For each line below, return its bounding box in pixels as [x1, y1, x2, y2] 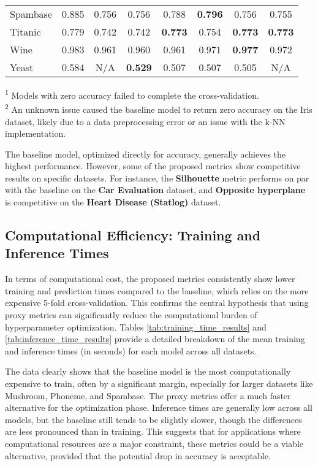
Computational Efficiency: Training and [5, 226, 261, 245]
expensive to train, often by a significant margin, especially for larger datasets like [5, 377, 313, 389]
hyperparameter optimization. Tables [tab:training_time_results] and [5, 320, 267, 333]
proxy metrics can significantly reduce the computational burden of [5, 308, 257, 321]
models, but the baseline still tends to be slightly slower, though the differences [5, 413, 302, 426]
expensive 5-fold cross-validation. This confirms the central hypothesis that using [5, 296, 309, 309]
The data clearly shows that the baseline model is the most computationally [5, 365, 291, 378]
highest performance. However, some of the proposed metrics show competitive [5, 159, 301, 172]
